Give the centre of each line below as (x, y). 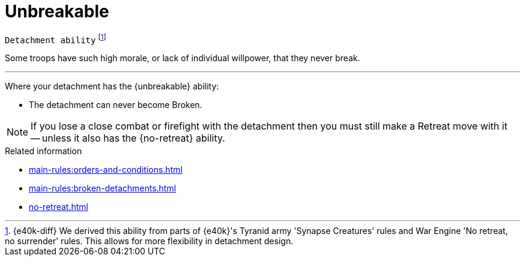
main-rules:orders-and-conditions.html (106, 170)
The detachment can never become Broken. (116, 105)
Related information (43, 151)
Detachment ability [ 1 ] (55, 39)
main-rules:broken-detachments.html (102, 188)
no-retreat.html (59, 207)
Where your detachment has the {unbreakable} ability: (112, 86)
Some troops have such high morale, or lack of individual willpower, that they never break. (182, 58)
